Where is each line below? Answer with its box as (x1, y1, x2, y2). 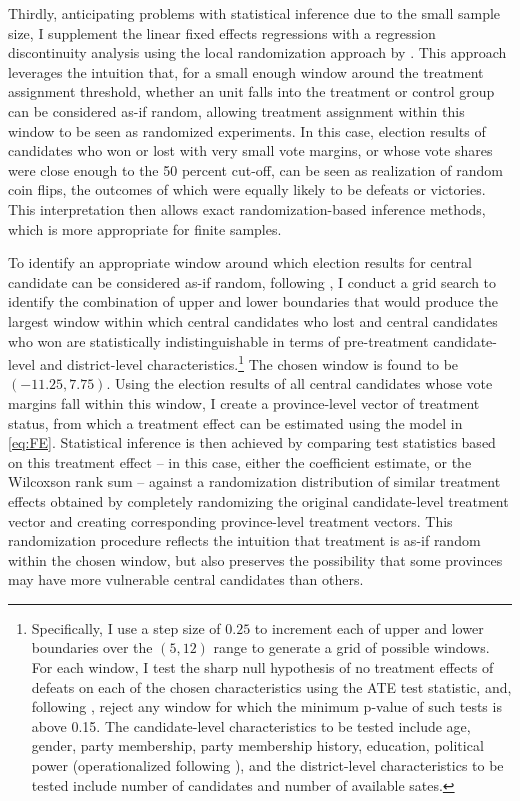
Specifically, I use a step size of (31, 617, 221, 638)
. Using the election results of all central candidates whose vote (106, 373, 493, 394)
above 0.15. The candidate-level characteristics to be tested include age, (31, 715, 471, 736)
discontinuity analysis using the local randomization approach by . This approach (8, 42, 507, 63)
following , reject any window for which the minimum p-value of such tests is (31, 696, 502, 717)
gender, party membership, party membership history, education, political (31, 735, 484, 756)
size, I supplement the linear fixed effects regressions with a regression (8, 22, 436, 43)
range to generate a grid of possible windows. (213, 637, 490, 658)
